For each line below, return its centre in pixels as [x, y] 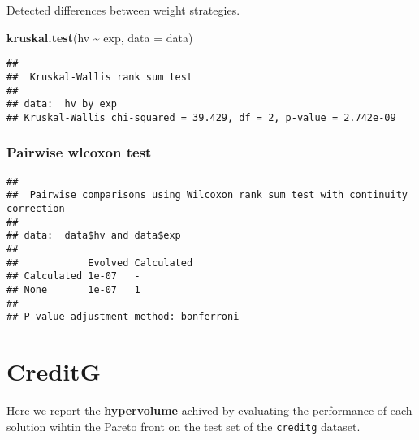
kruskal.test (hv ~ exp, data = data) [100, 37]
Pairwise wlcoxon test [79, 152]
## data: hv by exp [62, 104]
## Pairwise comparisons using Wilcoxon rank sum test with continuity [207, 195]
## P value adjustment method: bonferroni [123, 317]
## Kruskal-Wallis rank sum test [100, 77]
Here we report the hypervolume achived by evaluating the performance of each [209, 410]
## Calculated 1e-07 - [73, 276]
